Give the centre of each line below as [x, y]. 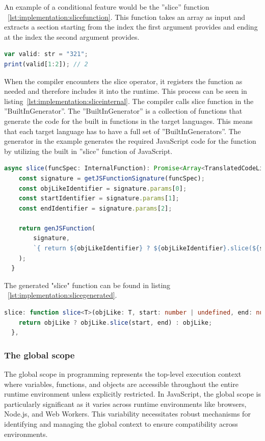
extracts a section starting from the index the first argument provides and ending [131, 27]
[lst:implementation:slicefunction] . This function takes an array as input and [127, 17]
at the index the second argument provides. [72, 36]
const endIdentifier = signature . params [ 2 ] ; [95, 208]
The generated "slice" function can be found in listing [87, 285]
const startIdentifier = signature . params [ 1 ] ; [99, 199]
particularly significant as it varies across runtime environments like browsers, [125, 404]
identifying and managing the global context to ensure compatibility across [121, 424]
